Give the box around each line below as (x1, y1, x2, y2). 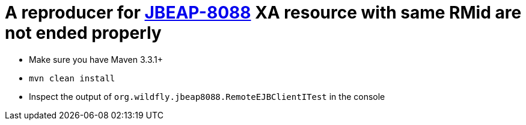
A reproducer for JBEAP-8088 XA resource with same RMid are (5, 2, 522, 23)
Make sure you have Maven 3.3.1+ (29, 54, 163, 65)
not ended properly (5, 23, 162, 43)
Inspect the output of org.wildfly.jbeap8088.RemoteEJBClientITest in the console (29, 91, 385, 102)
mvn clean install (29, 73, 115, 83)
